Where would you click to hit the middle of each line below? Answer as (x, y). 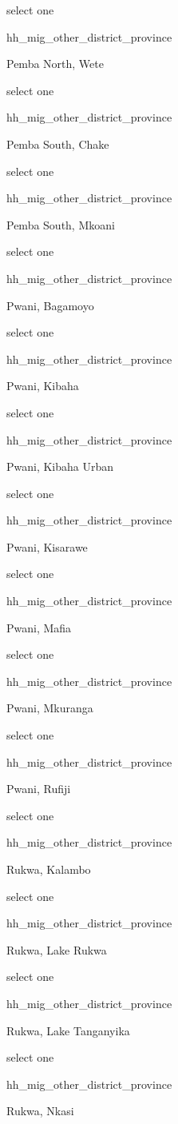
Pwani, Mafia (39, 627)
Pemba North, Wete (55, 64)
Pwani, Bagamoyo (50, 305)
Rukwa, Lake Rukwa (57, 949)
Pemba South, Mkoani (61, 224)
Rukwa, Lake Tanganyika (68, 1030)
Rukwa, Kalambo (49, 869)
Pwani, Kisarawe (47, 546)
